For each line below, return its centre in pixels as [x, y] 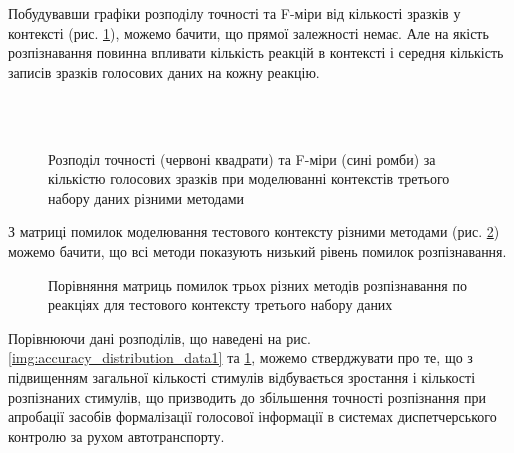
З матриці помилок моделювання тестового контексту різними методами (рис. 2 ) [254, 231]
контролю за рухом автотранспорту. [116, 435]
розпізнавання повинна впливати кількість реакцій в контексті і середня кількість [256, 52]
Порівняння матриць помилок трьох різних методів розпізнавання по [257, 284]
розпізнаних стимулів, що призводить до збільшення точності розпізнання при [247, 396]
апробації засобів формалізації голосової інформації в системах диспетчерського [252, 416]
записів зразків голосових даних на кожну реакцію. [164, 71]
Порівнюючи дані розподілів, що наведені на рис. [159, 337]
